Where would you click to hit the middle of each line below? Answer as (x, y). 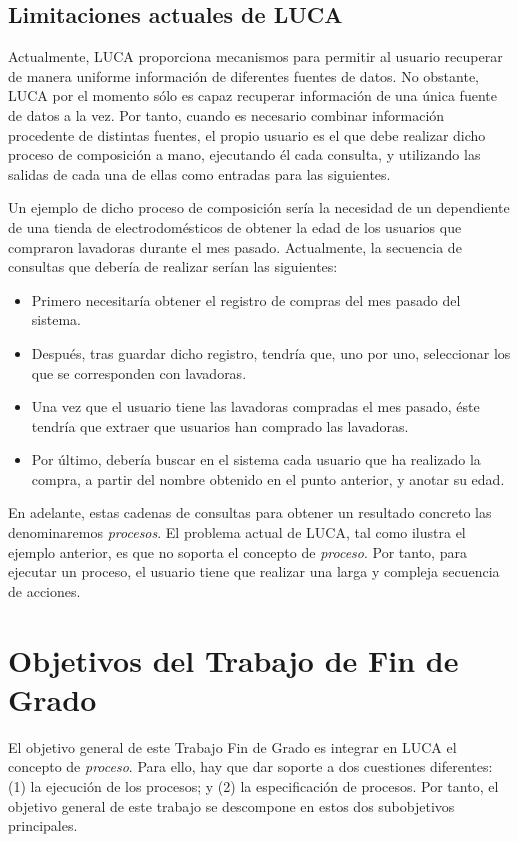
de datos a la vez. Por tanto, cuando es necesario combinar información (226, 114)
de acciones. (44, 590)
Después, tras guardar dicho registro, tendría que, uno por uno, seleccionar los (271, 352)
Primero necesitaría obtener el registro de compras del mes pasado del (246, 299)
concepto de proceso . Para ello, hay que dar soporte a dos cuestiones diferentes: (250, 766)
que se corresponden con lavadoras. (139, 372)
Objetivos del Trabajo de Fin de (233, 659)
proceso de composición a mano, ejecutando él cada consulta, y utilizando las (244, 154)
